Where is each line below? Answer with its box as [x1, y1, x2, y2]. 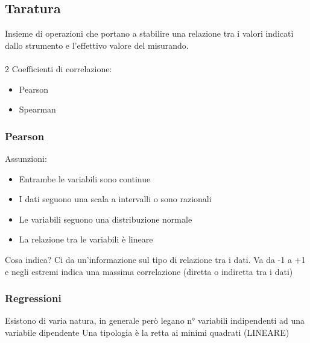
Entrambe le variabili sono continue [19, 172, 151, 185]
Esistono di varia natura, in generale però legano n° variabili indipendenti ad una [5, 314, 305, 327]
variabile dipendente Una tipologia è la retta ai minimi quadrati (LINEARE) [5, 326, 289, 338]
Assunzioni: [5, 152, 47, 164]
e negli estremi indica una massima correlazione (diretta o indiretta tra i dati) [5, 265, 293, 277]
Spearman [19, 103, 56, 116]
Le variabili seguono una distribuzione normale [19, 212, 192, 225]
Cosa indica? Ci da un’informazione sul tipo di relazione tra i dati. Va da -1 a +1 [5, 253, 306, 265]
